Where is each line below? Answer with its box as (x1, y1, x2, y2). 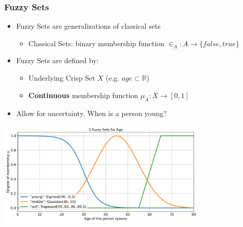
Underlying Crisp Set (28, 72, 95, 83)
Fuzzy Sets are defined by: (16, 55, 99, 66)
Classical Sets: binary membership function (28, 37, 164, 48)
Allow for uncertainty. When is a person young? (16, 108, 167, 119)
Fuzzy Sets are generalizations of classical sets (16, 21, 161, 31)
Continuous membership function (28, 89, 138, 100)
